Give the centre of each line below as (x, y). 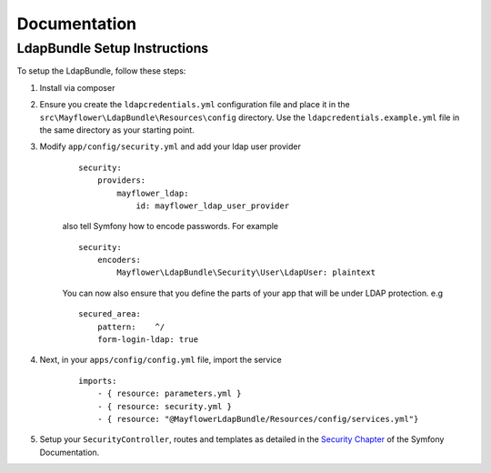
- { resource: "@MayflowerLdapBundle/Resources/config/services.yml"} (258, 419)
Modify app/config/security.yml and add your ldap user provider (170, 146)
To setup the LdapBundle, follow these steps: (101, 71)
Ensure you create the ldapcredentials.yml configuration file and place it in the (195, 105)
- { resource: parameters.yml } (169, 394)
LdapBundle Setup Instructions (113, 48)
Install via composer (77, 87)
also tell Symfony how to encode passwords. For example (170, 226)
